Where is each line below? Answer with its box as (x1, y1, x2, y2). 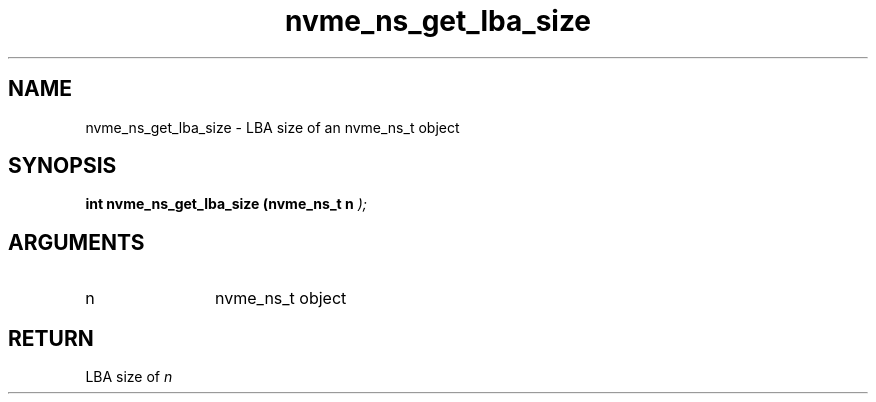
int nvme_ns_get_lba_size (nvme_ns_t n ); (85, 195, 367, 213)
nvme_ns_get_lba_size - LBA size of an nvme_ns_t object (85, 118, 460, 136)
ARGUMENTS (8, 229, 145, 255)
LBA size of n (85, 368, 173, 386)
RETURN (8, 325, 94, 351)
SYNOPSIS (8, 153, 117, 179)
